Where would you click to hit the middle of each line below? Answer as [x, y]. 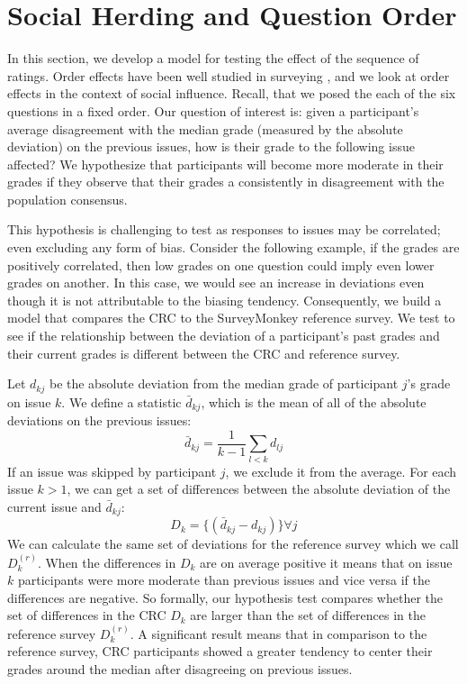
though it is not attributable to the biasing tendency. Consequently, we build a [225, 300]
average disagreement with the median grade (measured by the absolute [205, 128]
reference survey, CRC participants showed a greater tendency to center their [220, 651]
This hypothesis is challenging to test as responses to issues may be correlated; [224, 229]
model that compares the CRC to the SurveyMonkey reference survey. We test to [231, 318]
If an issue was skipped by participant [112, 471]
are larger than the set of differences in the [308, 615]
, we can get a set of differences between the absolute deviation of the [259, 489]
